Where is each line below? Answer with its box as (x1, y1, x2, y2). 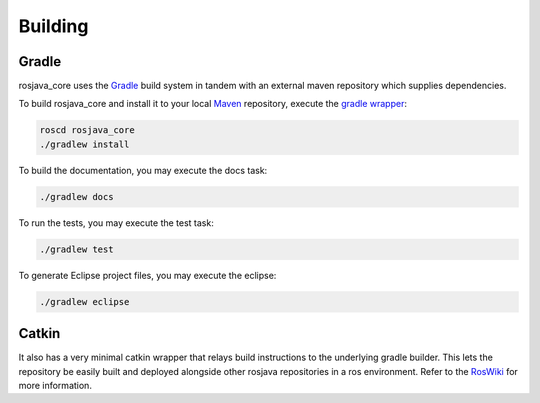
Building (18, 15, 89, 37)
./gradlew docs (39, 191, 114, 202)
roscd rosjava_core (39, 125, 135, 136)
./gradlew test (39, 243, 114, 255)
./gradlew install (39, 138, 130, 150)
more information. (18, 380, 92, 392)
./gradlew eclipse (39, 296, 130, 307)
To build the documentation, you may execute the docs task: (18, 164, 268, 176)
